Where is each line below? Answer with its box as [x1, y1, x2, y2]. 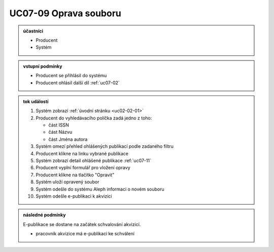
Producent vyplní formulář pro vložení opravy [36, 165, 130, 171]
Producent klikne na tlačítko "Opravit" [36, 172, 115, 178]
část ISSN [48, 122, 70, 128]
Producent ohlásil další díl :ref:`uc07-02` [36, 79, 120, 86]
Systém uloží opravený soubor [36, 179, 99, 185]
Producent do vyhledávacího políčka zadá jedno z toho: [36, 115, 152, 121]
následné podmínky [23, 212, 66, 218]
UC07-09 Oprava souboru [9, 8, 121, 19]
